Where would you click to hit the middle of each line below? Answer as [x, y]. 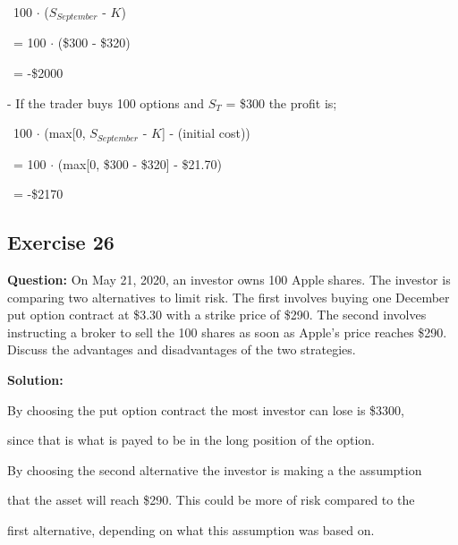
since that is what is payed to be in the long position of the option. [191, 440]
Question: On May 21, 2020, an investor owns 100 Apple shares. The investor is [229, 280]
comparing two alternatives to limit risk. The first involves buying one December [229, 297]
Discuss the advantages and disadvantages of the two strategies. [182, 349]
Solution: [35, 380]
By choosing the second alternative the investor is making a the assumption [215, 469]
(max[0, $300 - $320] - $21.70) [140, 163]
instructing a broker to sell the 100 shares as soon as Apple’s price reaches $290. [227, 332]
